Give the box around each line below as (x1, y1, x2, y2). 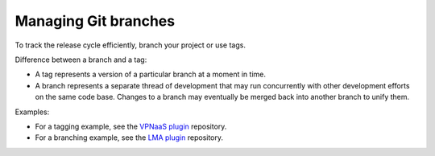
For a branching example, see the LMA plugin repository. (35, 133, 224, 142)
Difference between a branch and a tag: (14, 55, 147, 64)
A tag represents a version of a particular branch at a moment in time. (35, 69, 266, 80)
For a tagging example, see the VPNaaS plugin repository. (35, 121, 227, 131)
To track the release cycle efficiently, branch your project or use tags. (14, 40, 246, 50)
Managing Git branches (14, 12, 176, 30)
